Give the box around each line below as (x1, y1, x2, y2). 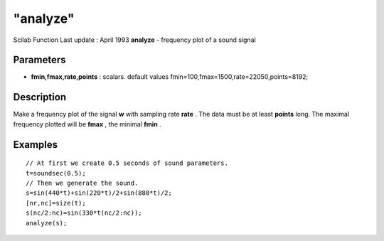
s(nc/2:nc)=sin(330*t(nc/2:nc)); (26, 209, 142, 217)
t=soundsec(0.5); (26, 169, 86, 177)
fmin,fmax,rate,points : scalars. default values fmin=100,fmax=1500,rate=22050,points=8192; (31, 73, 309, 81)
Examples (13, 139, 58, 151)
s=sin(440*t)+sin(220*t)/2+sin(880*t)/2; (26, 189, 172, 197)
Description (13, 91, 67, 103)
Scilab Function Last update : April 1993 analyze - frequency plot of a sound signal (13, 36, 256, 44)
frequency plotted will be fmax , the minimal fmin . (13, 119, 161, 128)
